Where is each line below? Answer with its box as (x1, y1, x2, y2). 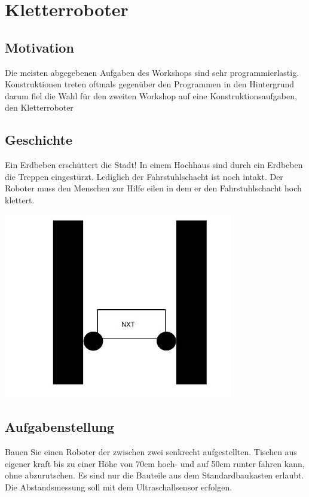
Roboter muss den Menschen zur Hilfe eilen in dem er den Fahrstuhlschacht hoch (5, 182, 302, 194)
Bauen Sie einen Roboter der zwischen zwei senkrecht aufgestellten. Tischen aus (5, 446, 297, 458)
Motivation (5, 38, 74, 56)
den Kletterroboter (5, 101, 74, 114)
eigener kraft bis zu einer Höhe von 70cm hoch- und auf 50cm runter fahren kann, (5, 457, 305, 469)
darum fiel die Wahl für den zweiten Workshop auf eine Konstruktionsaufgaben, (5, 89, 297, 102)
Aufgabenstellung (5, 417, 115, 436)
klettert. (5, 193, 35, 206)
